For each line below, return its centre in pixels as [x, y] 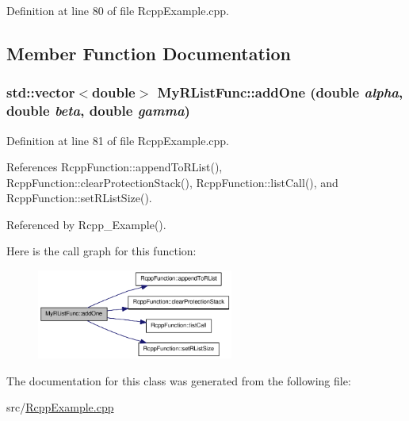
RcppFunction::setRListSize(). [79, 198]
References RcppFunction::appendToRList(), [115, 167]
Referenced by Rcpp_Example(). [86, 224]
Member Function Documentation [149, 53]
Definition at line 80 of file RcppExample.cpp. [118, 10]
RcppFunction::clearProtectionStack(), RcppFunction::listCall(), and [172, 182]
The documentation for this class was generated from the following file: [179, 380]
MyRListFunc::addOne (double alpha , [280, 92]
